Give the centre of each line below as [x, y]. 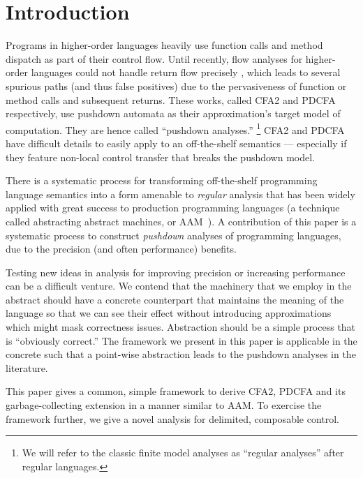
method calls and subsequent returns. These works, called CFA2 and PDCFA [171, 99]
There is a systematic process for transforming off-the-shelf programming [162, 180]
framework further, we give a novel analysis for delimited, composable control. [173, 418]
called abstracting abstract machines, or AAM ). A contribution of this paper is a [181, 221]
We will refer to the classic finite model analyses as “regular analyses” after [183, 453]
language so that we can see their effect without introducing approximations [169, 313]
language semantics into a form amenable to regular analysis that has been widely [180, 194]
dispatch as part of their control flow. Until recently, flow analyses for [154, 58]
